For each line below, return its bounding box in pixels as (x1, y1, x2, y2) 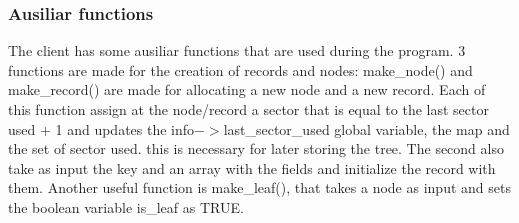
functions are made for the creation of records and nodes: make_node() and (8, 59, 473, 80)
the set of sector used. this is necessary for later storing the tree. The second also (8, 138, 504, 159)
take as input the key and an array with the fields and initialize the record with (8, 157, 496, 178)
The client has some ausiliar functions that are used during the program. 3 (8, 40, 466, 61)
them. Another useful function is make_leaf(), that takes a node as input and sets (8, 177, 511, 198)
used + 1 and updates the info (8, 118, 195, 139)
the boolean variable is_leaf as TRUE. (8, 196, 244, 217)
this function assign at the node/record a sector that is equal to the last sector (8, 99, 489, 119)
